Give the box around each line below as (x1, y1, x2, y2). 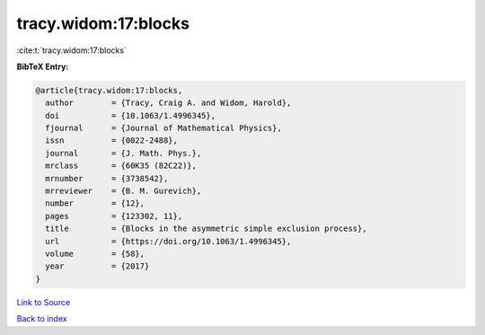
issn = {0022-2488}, (45, 136, 179, 145)
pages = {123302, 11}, (45, 211, 183, 221)
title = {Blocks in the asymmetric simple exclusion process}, (45, 224, 367, 234)
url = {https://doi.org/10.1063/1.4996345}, (45, 236, 292, 246)
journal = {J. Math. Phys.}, (45, 148, 202, 158)
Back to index (16, 313, 67, 324)
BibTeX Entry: (16, 61, 69, 72)
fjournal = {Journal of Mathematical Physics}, (45, 123, 282, 134)
